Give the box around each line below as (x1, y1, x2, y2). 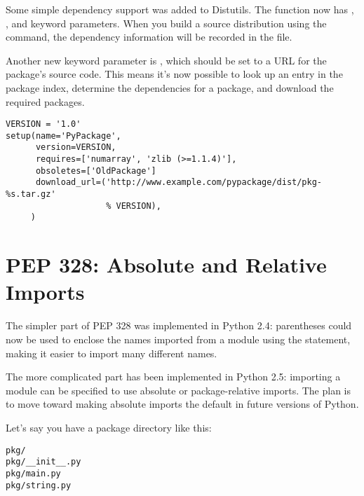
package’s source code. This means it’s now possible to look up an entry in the (6, 67, 343, 81)
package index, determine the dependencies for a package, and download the (6, 80, 334, 95)
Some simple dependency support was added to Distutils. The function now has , (6, 2, 354, 16)
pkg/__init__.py (6, 457, 81, 467)
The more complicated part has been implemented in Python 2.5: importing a (6, 369, 341, 384)
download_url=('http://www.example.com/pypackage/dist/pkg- (35, 177, 323, 188)
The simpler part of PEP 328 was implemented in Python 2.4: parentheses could (6, 318, 352, 333)
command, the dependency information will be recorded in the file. (6, 29, 292, 44)
